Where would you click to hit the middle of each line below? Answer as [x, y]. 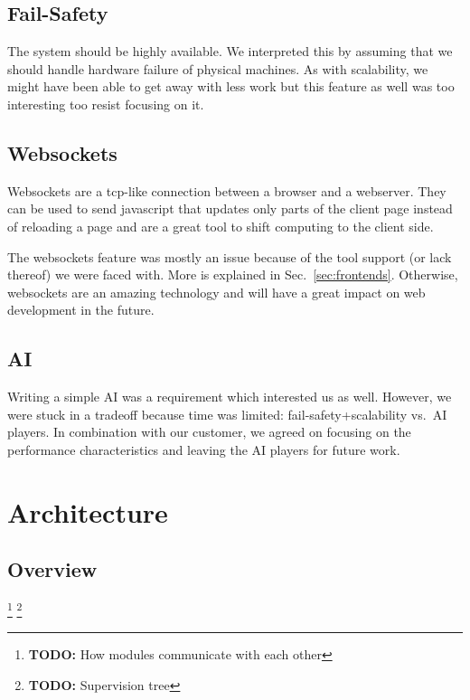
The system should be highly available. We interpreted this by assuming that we [230, 51]
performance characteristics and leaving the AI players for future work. [204, 449]
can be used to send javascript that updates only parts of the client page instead [230, 208]
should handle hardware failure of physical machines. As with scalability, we [218, 68]
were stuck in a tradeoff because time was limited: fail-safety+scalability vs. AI [227, 414]
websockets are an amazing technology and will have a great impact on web [216, 292]
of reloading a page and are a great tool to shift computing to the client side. [221, 226]
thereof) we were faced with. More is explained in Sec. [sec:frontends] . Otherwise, [233, 274]
